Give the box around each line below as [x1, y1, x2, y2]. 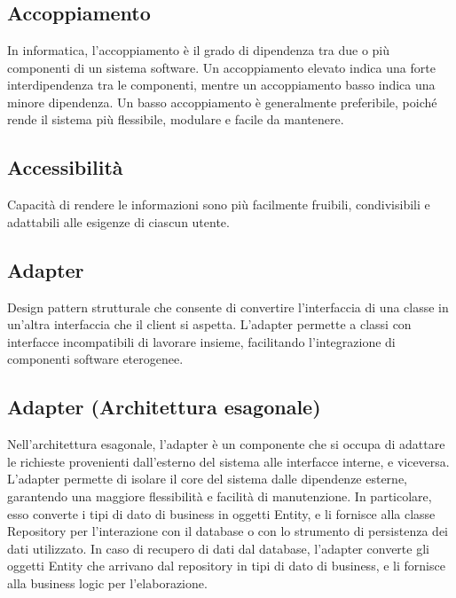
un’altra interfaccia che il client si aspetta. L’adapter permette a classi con [7, 315, 412, 334]
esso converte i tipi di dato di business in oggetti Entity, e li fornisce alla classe [7, 504, 436, 523]
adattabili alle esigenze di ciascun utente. [7, 212, 230, 231]
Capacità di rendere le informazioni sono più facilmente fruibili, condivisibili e [7, 195, 430, 214]
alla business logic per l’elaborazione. [7, 573, 208, 592]
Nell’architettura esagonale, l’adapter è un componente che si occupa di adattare [7, 435, 445, 453]
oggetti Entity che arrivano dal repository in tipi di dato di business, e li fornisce [7, 556, 445, 575]
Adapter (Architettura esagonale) [7, 393, 321, 421]
